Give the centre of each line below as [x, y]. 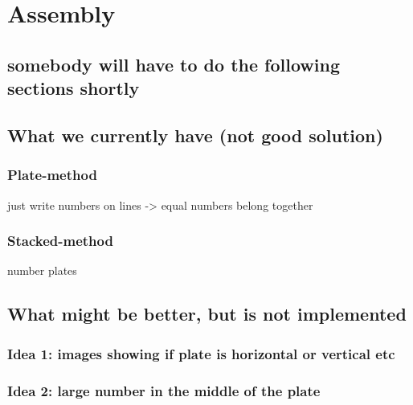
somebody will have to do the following [174, 64]
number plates [42, 270]
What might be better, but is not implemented [207, 314]
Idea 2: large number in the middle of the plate [164, 390]
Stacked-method [60, 241]
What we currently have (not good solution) [195, 135]
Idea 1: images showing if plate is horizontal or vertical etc [201, 353]
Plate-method [52, 175]
